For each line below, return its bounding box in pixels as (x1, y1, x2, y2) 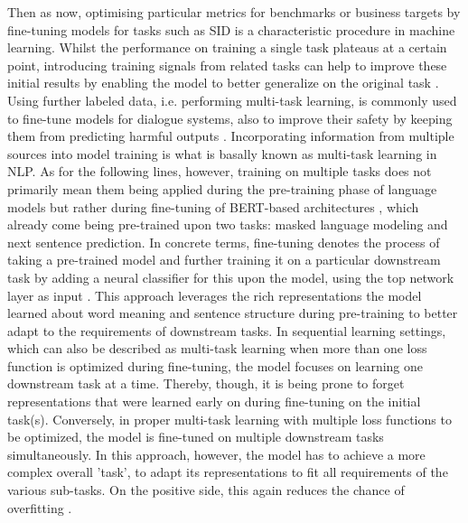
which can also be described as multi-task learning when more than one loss (7, 339, 427, 358)
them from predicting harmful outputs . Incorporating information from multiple (7, 126, 454, 145)
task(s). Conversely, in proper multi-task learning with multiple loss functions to (7, 409, 452, 428)
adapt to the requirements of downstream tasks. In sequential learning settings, (7, 321, 446, 340)
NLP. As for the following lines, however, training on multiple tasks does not (7, 162, 432, 181)
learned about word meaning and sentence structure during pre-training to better (7, 304, 458, 322)
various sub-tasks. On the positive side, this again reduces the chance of (7, 481, 405, 500)
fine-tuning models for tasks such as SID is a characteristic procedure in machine (7, 20, 455, 39)
